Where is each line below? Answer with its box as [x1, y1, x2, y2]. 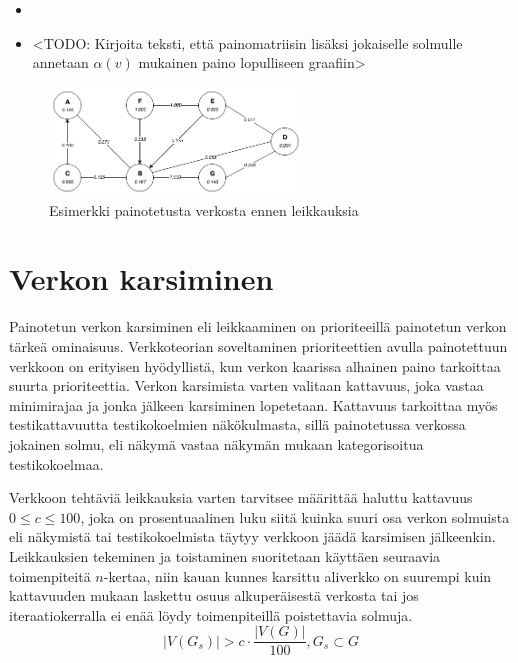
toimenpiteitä [9, 565, 91, 586]
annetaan [32, 52, 89, 73]
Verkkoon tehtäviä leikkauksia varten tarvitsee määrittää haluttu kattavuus [9, 487, 473, 508]
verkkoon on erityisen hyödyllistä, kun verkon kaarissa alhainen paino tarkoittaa [9, 355, 501, 376]
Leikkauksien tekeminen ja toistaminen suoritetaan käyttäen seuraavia [9, 545, 441, 566]
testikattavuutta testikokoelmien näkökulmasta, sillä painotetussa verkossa [9, 414, 466, 435]
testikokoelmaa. [9, 453, 104, 474]
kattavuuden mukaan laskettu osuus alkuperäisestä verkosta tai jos [9, 585, 419, 606]
